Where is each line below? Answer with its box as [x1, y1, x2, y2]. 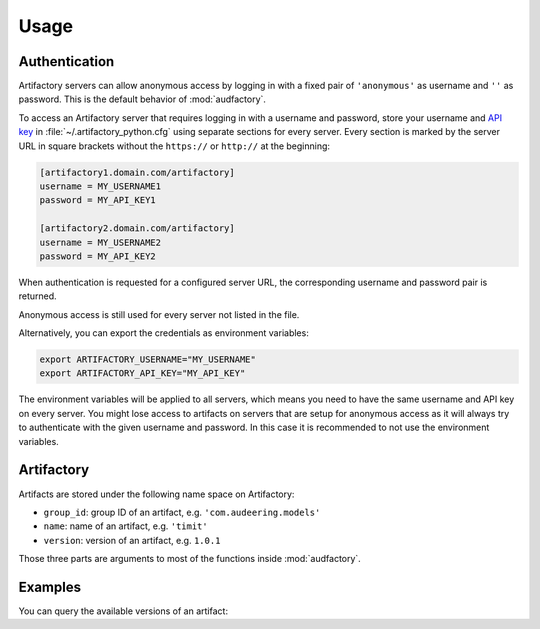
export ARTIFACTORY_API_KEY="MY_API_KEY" [39, 368, 246, 379]
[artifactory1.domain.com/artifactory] [39, 166, 235, 178]
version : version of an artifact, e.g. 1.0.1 [43, 534, 221, 546]
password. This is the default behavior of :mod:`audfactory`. [18, 93, 267, 105]
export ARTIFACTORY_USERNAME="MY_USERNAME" [39, 354, 257, 365]
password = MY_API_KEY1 [39, 195, 157, 206]
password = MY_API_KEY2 [39, 250, 157, 262]
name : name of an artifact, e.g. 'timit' [43, 520, 209, 532]
